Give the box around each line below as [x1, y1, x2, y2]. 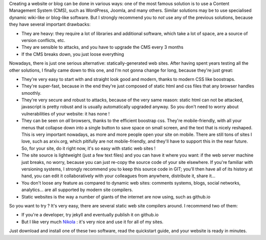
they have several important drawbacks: [9, 21, 91, 27]
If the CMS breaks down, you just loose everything [21, 51, 124, 57]
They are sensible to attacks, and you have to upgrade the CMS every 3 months [21, 44, 184, 50]
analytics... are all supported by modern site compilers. [21, 187, 133, 193]
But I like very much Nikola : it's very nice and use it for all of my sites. [21, 219, 164, 225]
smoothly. [21, 90, 42, 96]
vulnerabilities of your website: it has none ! [21, 111, 110, 117]
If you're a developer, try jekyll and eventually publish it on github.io [21, 212, 159, 218]
